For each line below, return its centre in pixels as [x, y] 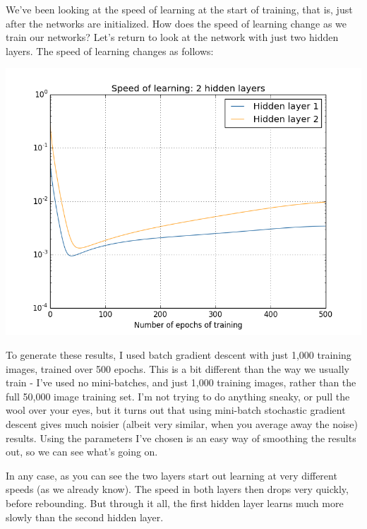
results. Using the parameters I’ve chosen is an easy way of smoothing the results [181, 438]
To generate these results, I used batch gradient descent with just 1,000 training [179, 354]
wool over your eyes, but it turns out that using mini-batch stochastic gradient [176, 410]
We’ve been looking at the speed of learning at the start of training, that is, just [179, 9]
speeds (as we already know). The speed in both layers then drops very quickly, [177, 489]
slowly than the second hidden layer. [85, 517]
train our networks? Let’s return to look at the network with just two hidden [172, 37]
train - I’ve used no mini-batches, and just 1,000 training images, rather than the [181, 382]
